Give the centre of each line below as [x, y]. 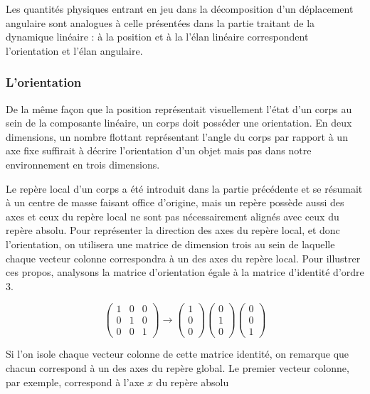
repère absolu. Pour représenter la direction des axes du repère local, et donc [173, 230]
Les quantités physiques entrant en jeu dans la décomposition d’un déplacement [180, 9]
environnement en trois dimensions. [83, 164]
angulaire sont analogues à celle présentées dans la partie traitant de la [160, 22]
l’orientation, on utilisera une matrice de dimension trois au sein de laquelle [170, 244]
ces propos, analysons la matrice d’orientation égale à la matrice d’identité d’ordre [185, 272]
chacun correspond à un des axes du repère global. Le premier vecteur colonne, [178, 368]
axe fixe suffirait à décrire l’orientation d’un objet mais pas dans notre [159, 150]
